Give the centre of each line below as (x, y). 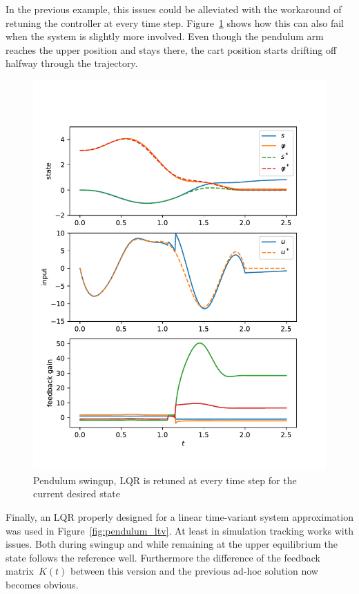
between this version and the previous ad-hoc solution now (194, 571)
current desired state (77, 494)
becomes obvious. (42, 585)
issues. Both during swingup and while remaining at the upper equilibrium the (172, 544)
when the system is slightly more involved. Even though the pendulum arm (165, 36)
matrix (20, 571)
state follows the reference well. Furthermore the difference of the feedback (163, 557)
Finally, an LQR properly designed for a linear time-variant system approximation (179, 517)
